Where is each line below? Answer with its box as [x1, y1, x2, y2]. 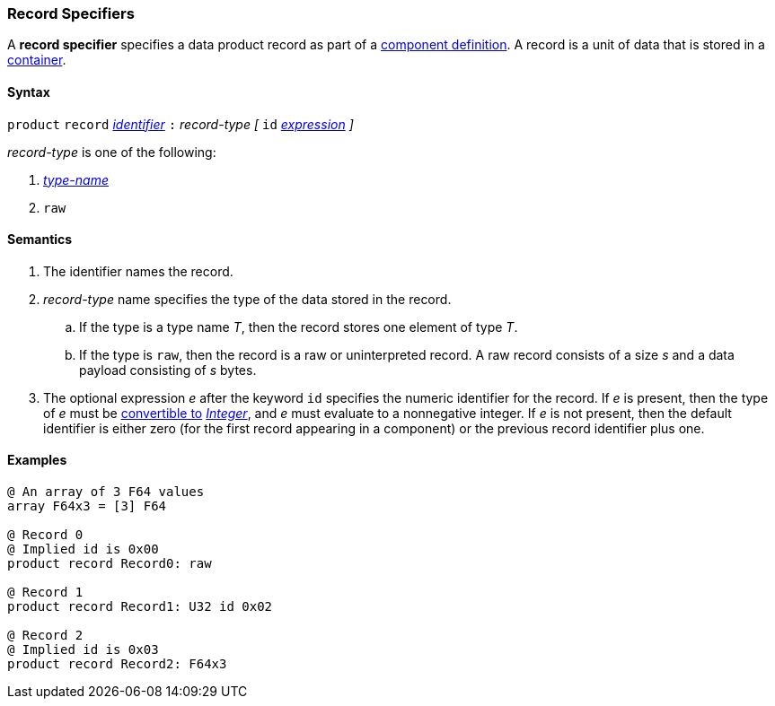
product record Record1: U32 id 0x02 [7, 599, 273, 614]
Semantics [7, 231, 73, 248]
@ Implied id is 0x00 [7, 542, 159, 557]
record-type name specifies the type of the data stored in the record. [43, 291, 452, 307]
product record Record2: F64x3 [7, 657, 227, 672]
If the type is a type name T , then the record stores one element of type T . [79, 318, 518, 335]
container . [7, 52, 66, 68]
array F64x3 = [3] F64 [7, 499, 167, 514]
